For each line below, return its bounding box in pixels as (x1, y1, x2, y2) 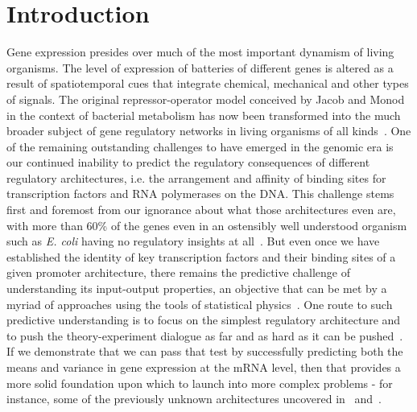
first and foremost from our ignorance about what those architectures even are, (6, 201, 396, 218)
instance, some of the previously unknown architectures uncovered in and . (6, 390, 382, 407)
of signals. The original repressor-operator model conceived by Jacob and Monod (6, 90, 405, 107)
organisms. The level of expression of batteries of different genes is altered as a (6, 59, 394, 76)
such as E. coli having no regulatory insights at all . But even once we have (6, 233, 380, 249)
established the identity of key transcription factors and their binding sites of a (6, 248, 396, 265)
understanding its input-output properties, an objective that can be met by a (6, 280, 387, 297)
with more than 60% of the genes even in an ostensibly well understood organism (6, 216, 407, 233)
